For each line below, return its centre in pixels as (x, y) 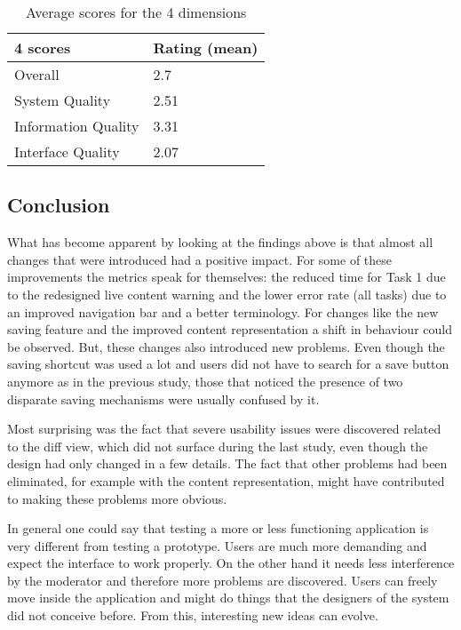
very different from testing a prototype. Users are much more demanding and (217, 545)
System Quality (63, 100)
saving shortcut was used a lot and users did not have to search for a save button (228, 364)
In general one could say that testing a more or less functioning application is (218, 528)
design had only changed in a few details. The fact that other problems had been (227, 463)
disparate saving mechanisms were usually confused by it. (163, 399)
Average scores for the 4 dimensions (136, 12)
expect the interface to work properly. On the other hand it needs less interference (231, 563)
